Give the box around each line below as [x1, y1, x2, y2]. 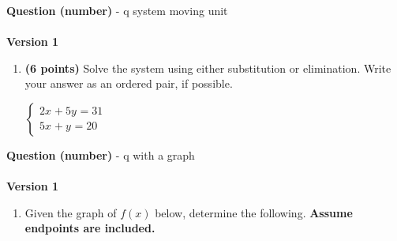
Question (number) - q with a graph [6, 146, 195, 163]
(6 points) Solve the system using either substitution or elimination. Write [24, 59, 391, 76]
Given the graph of [24, 204, 117, 220]
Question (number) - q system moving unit [6, 2, 228, 18]
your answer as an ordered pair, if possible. [24, 75, 233, 92]
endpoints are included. [24, 220, 155, 236]
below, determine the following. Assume [155, 204, 353, 220]
